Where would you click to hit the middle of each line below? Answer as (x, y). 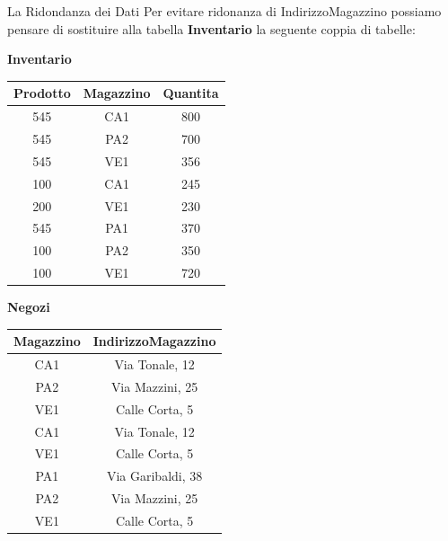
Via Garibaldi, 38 (154, 476)
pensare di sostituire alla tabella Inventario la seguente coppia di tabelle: (211, 28)
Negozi (29, 307)
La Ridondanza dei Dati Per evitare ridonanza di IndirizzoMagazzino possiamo (224, 11)
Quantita (191, 93)
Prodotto (42, 93)
